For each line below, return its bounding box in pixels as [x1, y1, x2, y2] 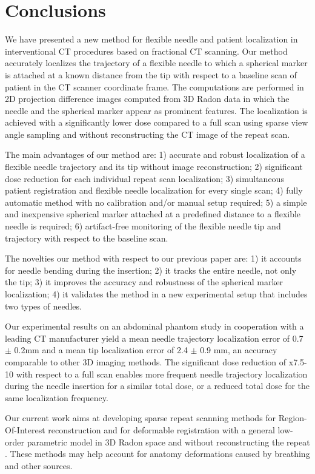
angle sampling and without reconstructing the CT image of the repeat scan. [5, 127, 290, 140]
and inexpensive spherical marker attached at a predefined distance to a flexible [5, 208, 301, 220]
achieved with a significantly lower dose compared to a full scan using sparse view [5, 116, 308, 129]
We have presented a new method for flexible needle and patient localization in [5, 33, 298, 46]
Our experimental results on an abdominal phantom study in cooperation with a [5, 320, 304, 333]
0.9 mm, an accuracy [200, 344, 277, 356]
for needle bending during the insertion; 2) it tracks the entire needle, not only [5, 263, 297, 276]
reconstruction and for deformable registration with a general [48, 423, 275, 436]
